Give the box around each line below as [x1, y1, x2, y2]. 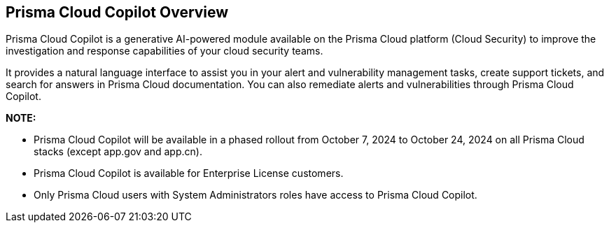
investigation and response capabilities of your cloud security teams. [6, 45, 323, 57]
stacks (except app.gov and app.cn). [34, 145, 202, 158]
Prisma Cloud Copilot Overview [6, 3, 229, 21]
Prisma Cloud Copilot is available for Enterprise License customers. [34, 167, 344, 180]
